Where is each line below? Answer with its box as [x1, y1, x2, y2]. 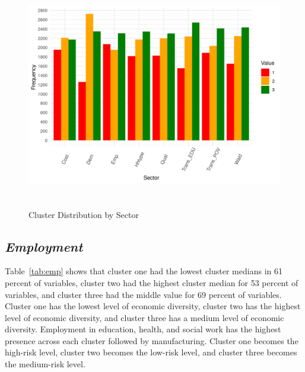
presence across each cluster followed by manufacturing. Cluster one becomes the [5, 334, 298, 347]
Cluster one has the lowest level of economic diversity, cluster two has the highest [5, 300, 301, 312]
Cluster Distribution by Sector [28, 208, 139, 220]
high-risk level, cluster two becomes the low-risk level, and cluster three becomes [5, 346, 297, 358]
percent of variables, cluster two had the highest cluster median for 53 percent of [5, 276, 298, 288]
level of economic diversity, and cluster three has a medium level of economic [5, 311, 284, 323]
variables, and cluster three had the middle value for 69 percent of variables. [5, 288, 282, 300]
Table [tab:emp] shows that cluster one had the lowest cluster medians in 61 [5, 265, 282, 277]
